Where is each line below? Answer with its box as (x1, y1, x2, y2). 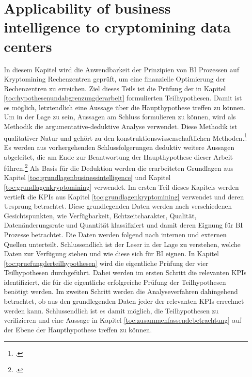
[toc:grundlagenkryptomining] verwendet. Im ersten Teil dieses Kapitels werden (4, 181, 239, 192)
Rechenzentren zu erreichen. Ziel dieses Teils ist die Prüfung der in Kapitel (4, 83, 226, 93)
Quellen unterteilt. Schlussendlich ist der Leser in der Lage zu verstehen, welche (4, 239, 241, 249)
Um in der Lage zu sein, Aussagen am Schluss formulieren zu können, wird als (4, 112, 236, 122)
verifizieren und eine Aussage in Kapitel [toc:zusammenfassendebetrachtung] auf (4, 315, 241, 325)
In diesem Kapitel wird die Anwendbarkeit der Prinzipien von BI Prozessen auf (4, 64, 239, 74)
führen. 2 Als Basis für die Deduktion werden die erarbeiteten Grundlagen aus (4, 162, 234, 173)
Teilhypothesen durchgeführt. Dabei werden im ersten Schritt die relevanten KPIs (4, 267, 247, 278)
